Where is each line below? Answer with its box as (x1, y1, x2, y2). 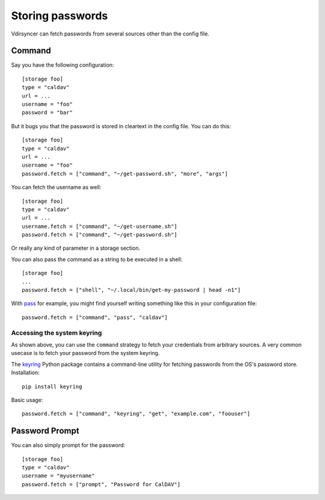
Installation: (11, 369, 40, 376)
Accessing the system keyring (11, 329, 102, 337)
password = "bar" (22, 109, 73, 116)
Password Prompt (11, 426, 79, 436)
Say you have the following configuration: (11, 61, 114, 69)
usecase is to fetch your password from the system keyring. (11, 350, 160, 357)
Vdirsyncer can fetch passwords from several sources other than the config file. (11, 30, 210, 37)
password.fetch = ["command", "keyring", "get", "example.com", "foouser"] (22, 410, 250, 418)
